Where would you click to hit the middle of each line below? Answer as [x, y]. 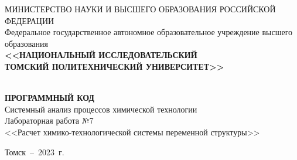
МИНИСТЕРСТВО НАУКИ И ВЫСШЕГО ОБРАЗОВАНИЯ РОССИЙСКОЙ [140, 9]
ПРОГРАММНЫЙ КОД [49, 98]
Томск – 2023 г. [35, 152]
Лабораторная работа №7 [49, 120]
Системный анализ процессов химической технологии [101, 109]
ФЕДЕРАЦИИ [30, 20]
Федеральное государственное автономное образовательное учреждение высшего [149, 32]
